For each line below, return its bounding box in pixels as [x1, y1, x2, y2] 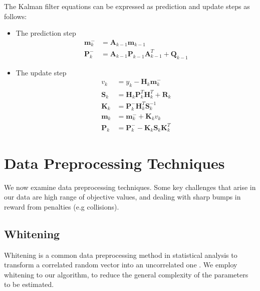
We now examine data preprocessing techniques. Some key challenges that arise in [4, 181, 256, 192]
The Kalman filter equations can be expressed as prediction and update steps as [4, 1, 250, 11]
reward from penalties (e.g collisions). [4, 201, 119, 212]
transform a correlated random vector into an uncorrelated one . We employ [4, 259, 237, 270]
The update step [16, 67, 67, 77]
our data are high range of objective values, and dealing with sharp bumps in [4, 191, 241, 202]
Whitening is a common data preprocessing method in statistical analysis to [4, 249, 237, 260]
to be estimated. [4, 279, 54, 289]
